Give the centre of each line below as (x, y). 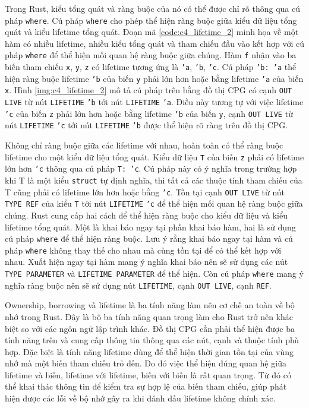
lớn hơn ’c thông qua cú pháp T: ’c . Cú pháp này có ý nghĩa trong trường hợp (151, 168)
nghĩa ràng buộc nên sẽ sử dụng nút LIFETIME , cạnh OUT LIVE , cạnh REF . (138, 285)
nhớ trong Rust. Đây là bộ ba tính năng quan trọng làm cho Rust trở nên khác (149, 316)
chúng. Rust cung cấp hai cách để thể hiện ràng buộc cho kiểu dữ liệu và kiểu (146, 215)
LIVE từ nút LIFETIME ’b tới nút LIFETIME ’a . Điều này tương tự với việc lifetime (154, 102)
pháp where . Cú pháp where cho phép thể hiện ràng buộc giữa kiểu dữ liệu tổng (151, 20)
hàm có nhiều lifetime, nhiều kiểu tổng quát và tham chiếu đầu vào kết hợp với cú (154, 43)
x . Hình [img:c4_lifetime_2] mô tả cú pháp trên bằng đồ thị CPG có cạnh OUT (149, 90)
